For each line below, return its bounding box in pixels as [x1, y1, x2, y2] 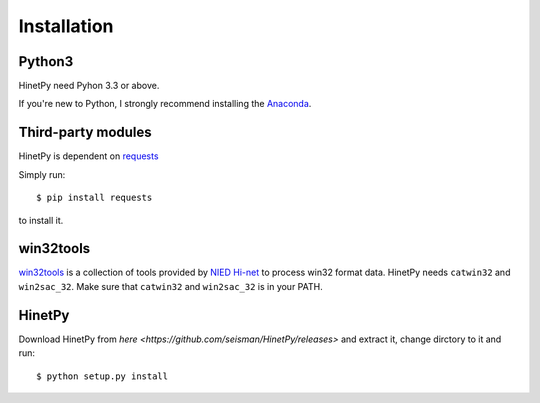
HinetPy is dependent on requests [18, 150, 159, 162]
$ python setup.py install [36, 370, 169, 382]
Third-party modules [18, 124, 152, 141]
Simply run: [18, 168, 66, 180]
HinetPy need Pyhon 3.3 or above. [18, 80, 160, 92]
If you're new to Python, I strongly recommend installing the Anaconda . [18, 98, 312, 110]
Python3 [18, 53, 74, 70]
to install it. [18, 214, 64, 226]
